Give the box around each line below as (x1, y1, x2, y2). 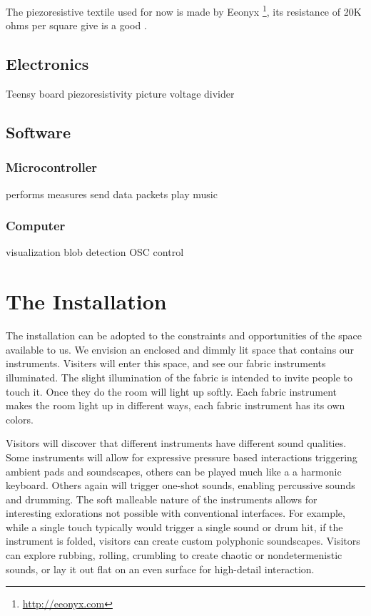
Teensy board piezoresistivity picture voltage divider (6, 86, 235, 101)
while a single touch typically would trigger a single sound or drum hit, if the (6, 519, 343, 534)
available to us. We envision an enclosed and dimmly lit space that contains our (6, 342, 355, 356)
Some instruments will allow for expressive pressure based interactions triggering (6, 449, 357, 464)
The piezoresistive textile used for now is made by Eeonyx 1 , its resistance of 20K (6, 2, 362, 19)
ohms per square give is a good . (6, 18, 147, 33)
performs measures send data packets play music (6, 186, 218, 201)
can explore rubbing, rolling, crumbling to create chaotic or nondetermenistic (6, 548, 342, 563)
